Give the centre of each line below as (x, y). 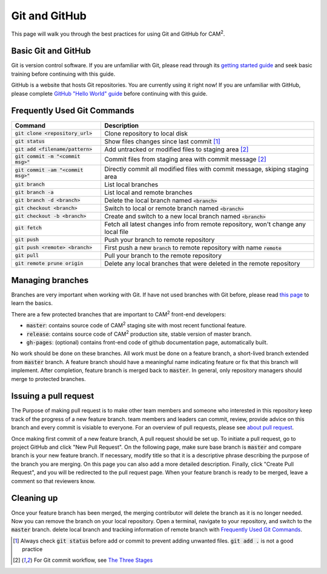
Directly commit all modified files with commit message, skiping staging (206, 169)
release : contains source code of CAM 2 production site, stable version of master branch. (139, 333)
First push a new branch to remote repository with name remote (193, 247)
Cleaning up (35, 498)
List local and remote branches (148, 192)
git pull (27, 256)
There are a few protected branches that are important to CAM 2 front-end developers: (119, 314)
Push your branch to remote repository (159, 240)
